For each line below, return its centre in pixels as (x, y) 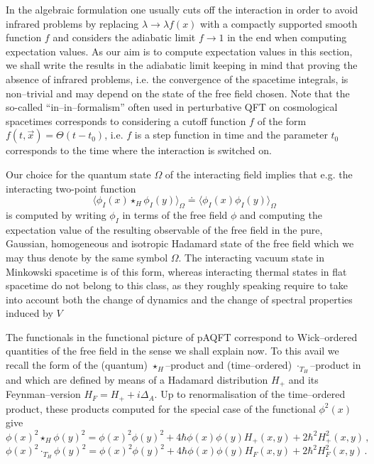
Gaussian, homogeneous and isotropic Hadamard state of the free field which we (180, 243)
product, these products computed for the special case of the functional (161, 408)
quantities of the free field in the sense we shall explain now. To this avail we (172, 351)
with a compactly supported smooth (279, 23)
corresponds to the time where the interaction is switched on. (139, 150)
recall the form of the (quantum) (77, 365)
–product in (336, 365)
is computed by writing (56, 214)
